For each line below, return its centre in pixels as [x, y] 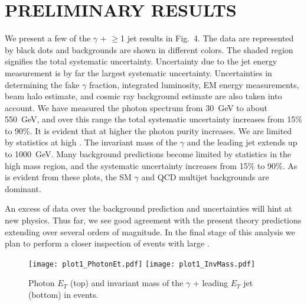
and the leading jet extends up [242, 142]
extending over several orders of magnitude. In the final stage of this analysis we [150, 231]
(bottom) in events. [63, 295]
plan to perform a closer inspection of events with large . [107, 243]
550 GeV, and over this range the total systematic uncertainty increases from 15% [153, 119]
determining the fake [42, 84]
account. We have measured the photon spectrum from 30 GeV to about [136, 107]
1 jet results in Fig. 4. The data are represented [207, 38]
